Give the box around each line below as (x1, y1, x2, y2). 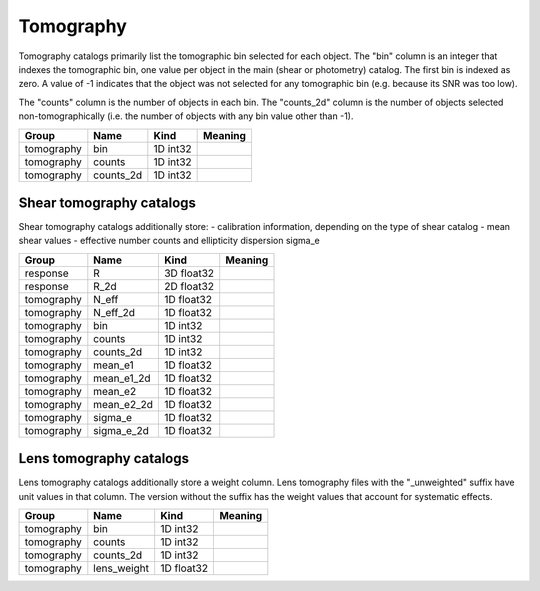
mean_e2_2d (93, 397, 154, 411)
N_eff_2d (93, 305, 135, 319)
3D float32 (163, 266, 215, 280)
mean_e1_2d (93, 371, 151, 385)
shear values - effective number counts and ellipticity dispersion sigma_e (18, 235, 320, 247)
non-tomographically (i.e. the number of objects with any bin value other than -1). (18, 110, 354, 122)
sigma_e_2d (93, 423, 149, 437)
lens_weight (93, 561, 150, 575)
